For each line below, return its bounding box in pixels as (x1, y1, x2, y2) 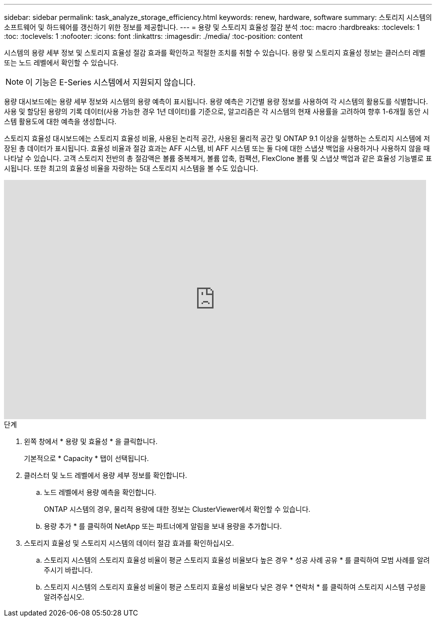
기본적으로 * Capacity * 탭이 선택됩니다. (24, 454, 149, 463)
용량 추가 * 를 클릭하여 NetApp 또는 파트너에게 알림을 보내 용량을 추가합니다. (44, 522, 282, 530)
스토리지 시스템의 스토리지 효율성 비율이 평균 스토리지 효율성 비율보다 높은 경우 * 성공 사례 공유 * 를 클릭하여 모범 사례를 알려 (44, 556, 430, 564)
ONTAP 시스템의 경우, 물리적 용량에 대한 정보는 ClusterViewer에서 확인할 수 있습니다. (44, 505, 311, 513)
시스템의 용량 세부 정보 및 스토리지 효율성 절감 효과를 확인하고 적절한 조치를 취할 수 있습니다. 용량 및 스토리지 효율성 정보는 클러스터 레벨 (4, 48, 426, 57)
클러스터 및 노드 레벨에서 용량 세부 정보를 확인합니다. (24, 471, 187, 479)
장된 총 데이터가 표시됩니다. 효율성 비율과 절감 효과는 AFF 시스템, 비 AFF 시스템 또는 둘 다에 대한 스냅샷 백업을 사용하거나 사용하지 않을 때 (4, 144, 430, 153)
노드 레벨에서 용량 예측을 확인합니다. (44, 488, 156, 496)
